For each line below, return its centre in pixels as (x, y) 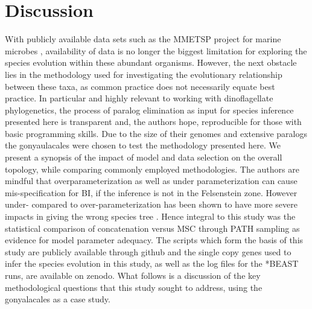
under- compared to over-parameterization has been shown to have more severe (151, 204)
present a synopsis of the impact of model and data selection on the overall (144, 157)
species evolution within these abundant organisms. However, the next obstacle (151, 62)
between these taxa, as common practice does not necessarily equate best (140, 86)
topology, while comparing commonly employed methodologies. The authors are (152, 169)
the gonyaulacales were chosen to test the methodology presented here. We (143, 145)
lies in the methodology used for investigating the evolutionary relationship (144, 74)
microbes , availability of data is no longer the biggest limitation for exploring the (156, 50)
